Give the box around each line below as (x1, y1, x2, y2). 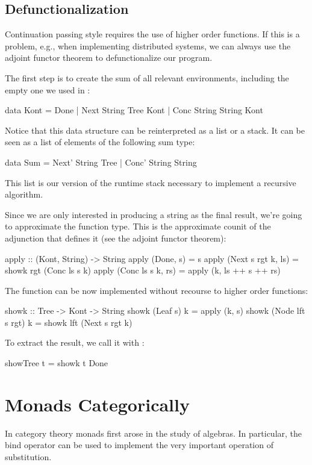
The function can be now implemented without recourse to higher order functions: (5, 284, 308, 296)
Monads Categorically (5, 392, 190, 416)
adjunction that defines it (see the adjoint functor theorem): (5, 231, 226, 244)
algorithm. (5, 188, 43, 201)
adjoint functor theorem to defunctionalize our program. (5, 51, 213, 64)
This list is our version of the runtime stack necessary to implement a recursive (5, 176, 296, 189)
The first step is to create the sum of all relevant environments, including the (5, 71, 289, 84)
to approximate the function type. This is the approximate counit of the (5, 220, 271, 232)
